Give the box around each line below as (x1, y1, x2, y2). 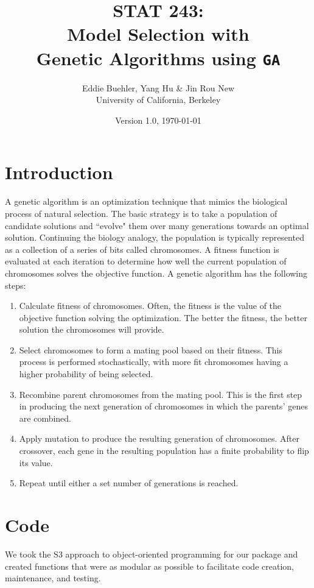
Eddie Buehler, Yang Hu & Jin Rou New (82, 81, 235, 94)
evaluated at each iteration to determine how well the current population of (5, 255, 287, 267)
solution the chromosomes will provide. (19, 323, 164, 336)
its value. (19, 456, 53, 469)
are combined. (19, 411, 72, 424)
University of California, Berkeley (96, 93, 221, 106)
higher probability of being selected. (19, 367, 153, 380)
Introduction (5, 160, 113, 185)
